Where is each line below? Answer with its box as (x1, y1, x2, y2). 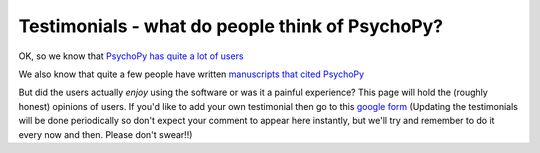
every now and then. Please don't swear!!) (18, 128, 193, 140)
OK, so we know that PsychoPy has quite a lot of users (18, 50, 244, 62)
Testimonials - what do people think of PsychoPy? (18, 15, 444, 37)
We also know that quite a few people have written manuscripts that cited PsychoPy (18, 68, 365, 80)
